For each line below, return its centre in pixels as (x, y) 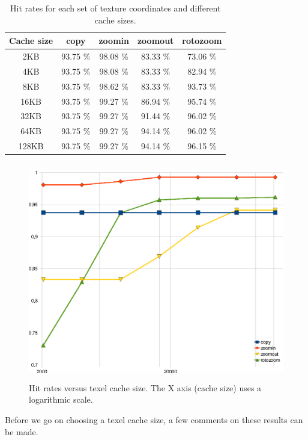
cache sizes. (115, 20)
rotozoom (202, 41)
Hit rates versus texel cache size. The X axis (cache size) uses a (145, 387)
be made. (22, 431)
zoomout (156, 41)
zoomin (114, 41)
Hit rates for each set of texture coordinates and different (116, 8)
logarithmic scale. (61, 399)
